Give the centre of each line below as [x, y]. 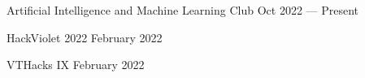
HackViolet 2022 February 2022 [85, 37]
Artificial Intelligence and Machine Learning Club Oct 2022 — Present [183, 10]
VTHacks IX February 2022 [76, 65]
